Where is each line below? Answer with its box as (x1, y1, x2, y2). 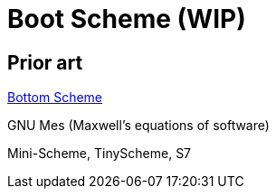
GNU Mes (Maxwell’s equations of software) (7, 117, 270, 134)
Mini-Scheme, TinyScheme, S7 (7, 145, 192, 162)
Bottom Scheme (7, 89, 103, 106)
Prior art (7, 51, 83, 74)
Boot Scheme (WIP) (7, 4, 246, 34)
